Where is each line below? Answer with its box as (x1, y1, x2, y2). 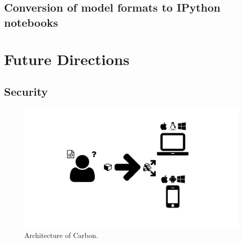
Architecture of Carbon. (24, 229, 98, 240)
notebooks (4, 14, 58, 30)
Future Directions (4, 49, 130, 70)
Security (4, 83, 48, 99)
